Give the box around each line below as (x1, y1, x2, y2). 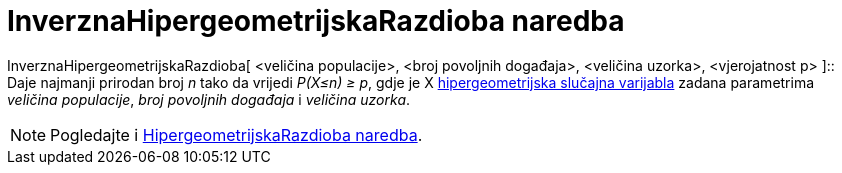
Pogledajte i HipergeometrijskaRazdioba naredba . (50, 124, 423, 145)
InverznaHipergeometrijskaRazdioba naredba (7, 4, 625, 38)
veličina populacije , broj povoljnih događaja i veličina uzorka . (7, 90, 411, 108)
